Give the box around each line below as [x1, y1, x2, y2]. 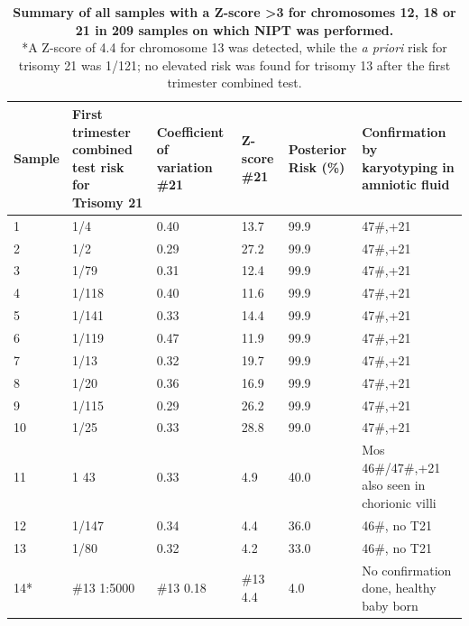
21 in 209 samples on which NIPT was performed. [75, 20, 394, 39]
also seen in [362, 475, 426, 494]
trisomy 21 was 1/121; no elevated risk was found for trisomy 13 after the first [18, 55, 451, 74]
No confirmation [362, 560, 452, 579]
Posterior [288, 140, 347, 159]
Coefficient [156, 122, 225, 141]
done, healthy [362, 578, 437, 597]
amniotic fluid [362, 175, 450, 194]
